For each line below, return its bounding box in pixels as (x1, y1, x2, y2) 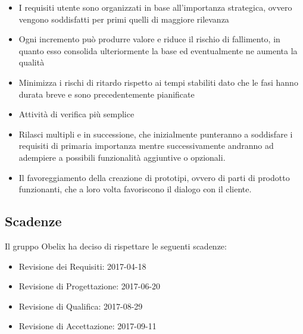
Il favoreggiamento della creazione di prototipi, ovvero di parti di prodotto (18, 171, 290, 183)
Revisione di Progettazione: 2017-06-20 (18, 280, 161, 292)
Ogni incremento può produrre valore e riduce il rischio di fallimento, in (18, 33, 280, 45)
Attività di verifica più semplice (18, 108, 135, 120)
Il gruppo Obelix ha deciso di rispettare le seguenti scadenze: (5, 239, 227, 252)
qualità (18, 56, 45, 68)
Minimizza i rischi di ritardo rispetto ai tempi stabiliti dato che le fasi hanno (18, 76, 298, 88)
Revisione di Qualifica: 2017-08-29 (18, 299, 143, 312)
